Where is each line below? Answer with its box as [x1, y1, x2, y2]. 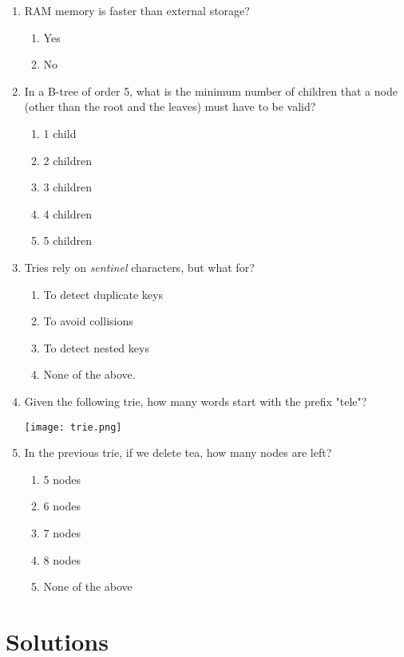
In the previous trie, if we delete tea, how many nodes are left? [24, 444, 332, 461]
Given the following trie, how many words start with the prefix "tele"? [24, 392, 367, 409]
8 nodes [43, 551, 81, 568]
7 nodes [43, 524, 81, 541]
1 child [43, 124, 77, 141]
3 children [43, 179, 92, 195]
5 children [43, 232, 92, 249]
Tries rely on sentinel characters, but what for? [24, 258, 255, 275]
